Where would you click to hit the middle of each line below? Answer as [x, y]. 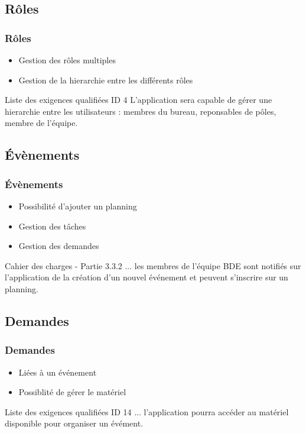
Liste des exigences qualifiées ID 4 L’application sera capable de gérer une [139, 100]
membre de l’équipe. [41, 123]
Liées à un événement [58, 372]
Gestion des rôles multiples [67, 60]
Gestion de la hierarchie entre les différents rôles [106, 80]
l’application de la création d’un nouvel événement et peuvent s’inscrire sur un [147, 277]
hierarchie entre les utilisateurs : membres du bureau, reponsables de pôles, [141, 111]
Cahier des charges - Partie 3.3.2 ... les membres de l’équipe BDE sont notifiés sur [153, 265]
